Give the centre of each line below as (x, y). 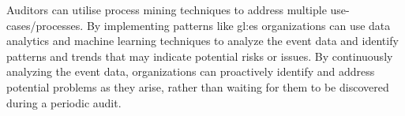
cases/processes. (45, 25)
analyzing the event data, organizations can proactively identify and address (191, 71)
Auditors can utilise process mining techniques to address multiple (167, 9)
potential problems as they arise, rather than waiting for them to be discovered (198, 86)
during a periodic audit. (64, 102)
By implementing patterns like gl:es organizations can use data (238, 25)
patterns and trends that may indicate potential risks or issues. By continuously (200, 56)
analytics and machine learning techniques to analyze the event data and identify (202, 41)
